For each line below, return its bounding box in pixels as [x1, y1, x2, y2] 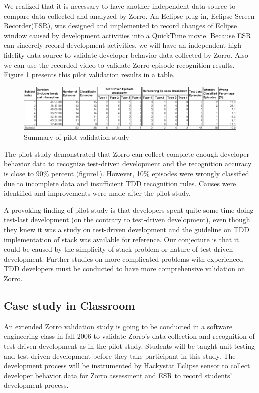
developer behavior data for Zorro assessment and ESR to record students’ [4, 370, 232, 380]
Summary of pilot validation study [24, 132, 129, 142]
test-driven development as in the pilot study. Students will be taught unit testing [4, 341, 255, 351]
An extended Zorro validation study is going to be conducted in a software [4, 321, 232, 331]
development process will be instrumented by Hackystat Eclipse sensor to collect [4, 360, 250, 371]
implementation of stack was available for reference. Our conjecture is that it [4, 234, 239, 244]
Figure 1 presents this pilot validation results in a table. [4, 69, 175, 80]
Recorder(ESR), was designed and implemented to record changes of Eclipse [4, 20, 237, 31]
